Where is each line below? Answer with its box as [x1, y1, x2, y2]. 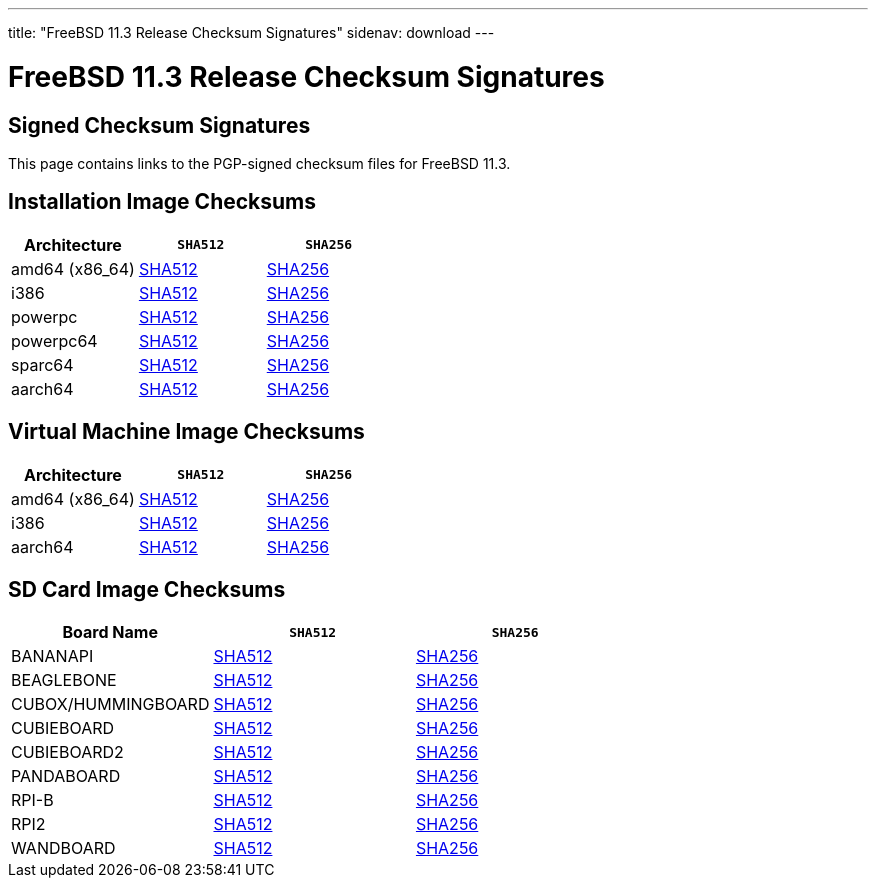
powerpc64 [11, 330, 98, 351]
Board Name [62, 622, 158, 643]
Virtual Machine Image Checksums [8, 419, 365, 445]
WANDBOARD [11, 838, 116, 859]
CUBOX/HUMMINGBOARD [11, 694, 210, 715]
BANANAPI [11, 646, 94, 667]
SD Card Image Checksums [8, 577, 286, 603]
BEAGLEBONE [11, 670, 117, 691]
